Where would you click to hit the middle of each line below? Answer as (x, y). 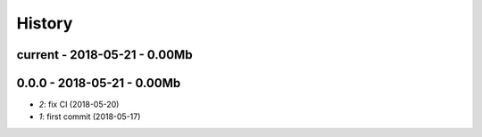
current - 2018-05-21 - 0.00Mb (104, 55)
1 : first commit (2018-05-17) (90, 117)
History (45, 23)
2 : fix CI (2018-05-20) (79, 105)
